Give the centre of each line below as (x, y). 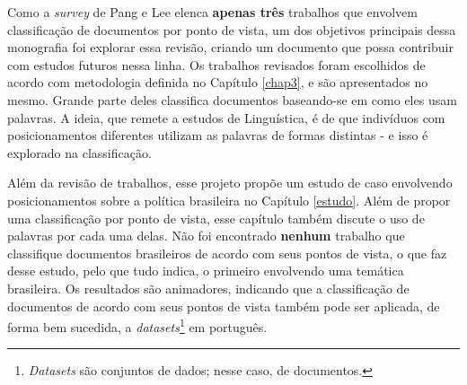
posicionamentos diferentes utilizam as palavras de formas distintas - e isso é (218, 135)
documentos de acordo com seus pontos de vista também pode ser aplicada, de (224, 306)
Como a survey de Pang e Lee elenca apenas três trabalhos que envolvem (212, 12)
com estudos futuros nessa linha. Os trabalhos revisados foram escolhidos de (216, 64)
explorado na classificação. (79, 152)
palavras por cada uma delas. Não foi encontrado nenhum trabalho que (206, 236)
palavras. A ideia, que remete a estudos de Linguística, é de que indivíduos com (226, 117)
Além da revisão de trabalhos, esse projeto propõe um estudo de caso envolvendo (230, 183)
